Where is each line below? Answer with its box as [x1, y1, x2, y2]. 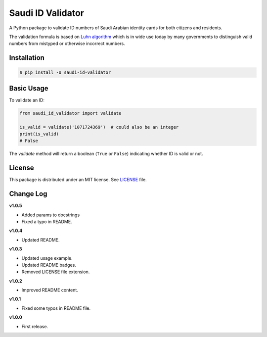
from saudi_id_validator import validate [19, 110, 122, 116]
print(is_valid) [19, 131, 59, 137]
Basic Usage [9, 84, 48, 93]
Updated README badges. [21, 262, 77, 268]
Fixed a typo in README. [21, 218, 72, 225]
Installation [9, 53, 44, 62]
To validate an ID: [9, 97, 44, 103]
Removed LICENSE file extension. [21, 269, 90, 275]
